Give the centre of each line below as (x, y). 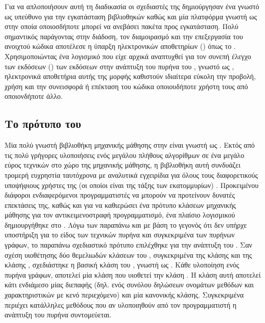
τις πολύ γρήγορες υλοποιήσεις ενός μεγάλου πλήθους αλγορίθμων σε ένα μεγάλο (124, 155)
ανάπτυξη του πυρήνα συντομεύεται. (58, 315)
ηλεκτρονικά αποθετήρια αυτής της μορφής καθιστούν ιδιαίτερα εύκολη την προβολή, (130, 76)
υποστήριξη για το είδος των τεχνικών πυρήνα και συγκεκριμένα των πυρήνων (120, 235)
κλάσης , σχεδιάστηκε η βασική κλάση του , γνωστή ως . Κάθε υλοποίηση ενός (122, 265)
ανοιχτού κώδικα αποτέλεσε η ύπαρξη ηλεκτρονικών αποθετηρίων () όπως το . (120, 46)
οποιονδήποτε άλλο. (34, 96)
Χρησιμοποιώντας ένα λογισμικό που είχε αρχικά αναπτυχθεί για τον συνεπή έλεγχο (128, 56)
